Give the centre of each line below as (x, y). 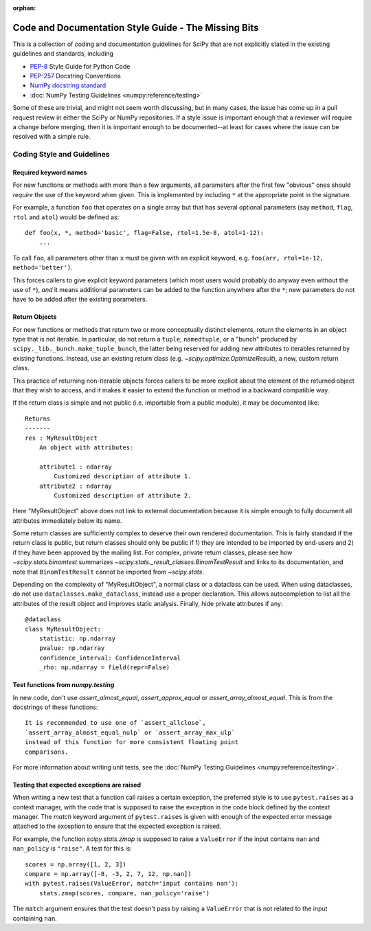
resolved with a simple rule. (52, 137)
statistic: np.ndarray (77, 639)
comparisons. (47, 752)
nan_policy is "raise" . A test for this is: (72, 849)
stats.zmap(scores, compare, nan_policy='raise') (124, 893)
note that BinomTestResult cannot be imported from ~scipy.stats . (108, 572)
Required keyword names (50, 172)
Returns (38, 418)
